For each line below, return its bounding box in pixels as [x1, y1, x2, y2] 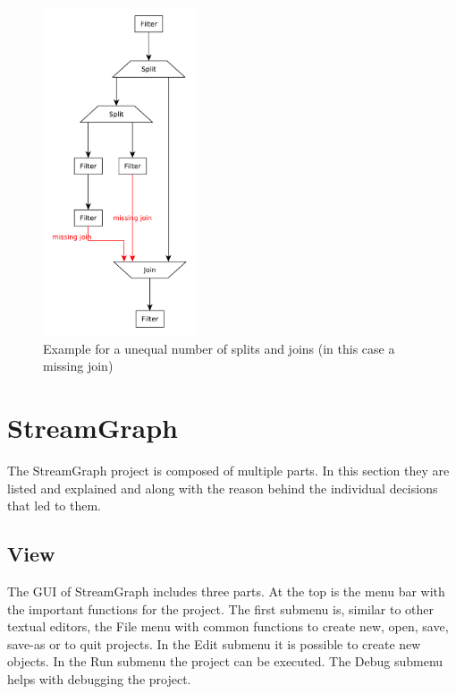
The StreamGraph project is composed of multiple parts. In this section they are [7, 461, 450, 480]
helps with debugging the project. [7, 670, 191, 688]
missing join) [43, 356, 114, 375]
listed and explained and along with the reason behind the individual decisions [7, 478, 438, 497]
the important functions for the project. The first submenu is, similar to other [7, 599, 435, 618]
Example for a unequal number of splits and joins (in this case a [43, 338, 395, 357]
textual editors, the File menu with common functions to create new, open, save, [7, 617, 449, 636]
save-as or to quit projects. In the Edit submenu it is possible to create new [7, 634, 421, 653]
